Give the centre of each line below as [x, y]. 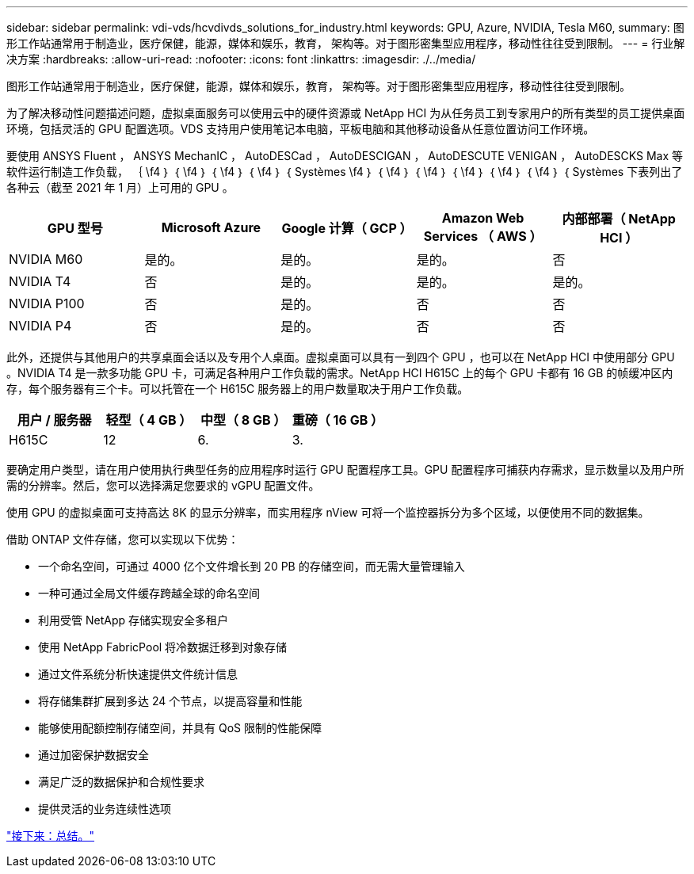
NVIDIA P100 [47, 303]
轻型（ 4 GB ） [149, 420]
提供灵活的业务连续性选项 [105, 809]
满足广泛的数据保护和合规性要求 [121, 782]
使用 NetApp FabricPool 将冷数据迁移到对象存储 [163, 647]
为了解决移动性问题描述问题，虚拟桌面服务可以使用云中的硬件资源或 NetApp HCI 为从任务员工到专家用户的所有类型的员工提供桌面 [346, 113]
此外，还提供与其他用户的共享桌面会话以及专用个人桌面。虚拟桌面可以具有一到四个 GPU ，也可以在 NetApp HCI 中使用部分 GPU [341, 357]
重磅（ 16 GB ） [338, 420]
